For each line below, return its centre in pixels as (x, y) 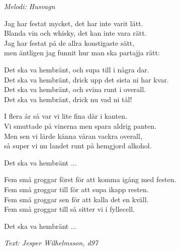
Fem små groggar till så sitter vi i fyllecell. (69, 209)
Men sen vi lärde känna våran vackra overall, (73, 136)
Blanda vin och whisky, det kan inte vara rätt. (75, 33)
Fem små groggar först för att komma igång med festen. (90, 179)
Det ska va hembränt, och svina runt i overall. (75, 89)
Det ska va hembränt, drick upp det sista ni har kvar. (86, 79)
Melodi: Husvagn (30, 6)
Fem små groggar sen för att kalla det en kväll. (76, 199)
